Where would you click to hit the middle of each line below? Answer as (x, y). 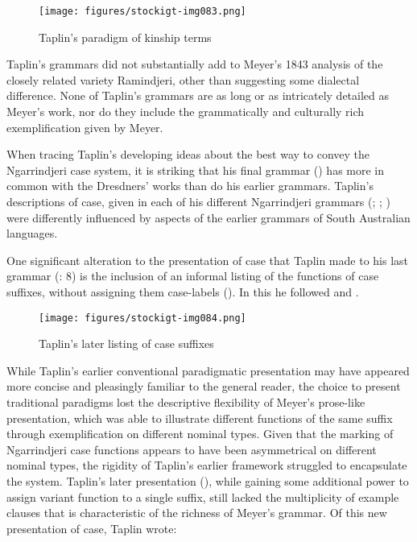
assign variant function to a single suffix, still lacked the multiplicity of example (203, 496)
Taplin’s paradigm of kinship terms (125, 37)
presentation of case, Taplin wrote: (92, 528)
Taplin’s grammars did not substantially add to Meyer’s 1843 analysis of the (195, 64)
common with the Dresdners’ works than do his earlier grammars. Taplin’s (190, 186)
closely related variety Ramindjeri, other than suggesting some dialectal (183, 79)
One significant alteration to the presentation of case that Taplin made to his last (208, 260)
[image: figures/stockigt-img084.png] (142, 318)
